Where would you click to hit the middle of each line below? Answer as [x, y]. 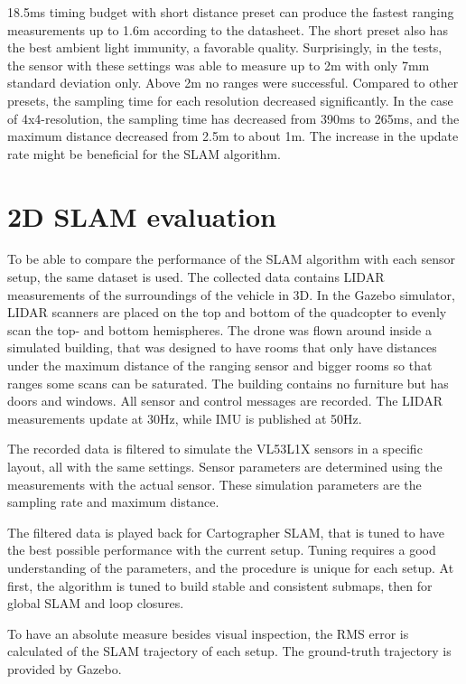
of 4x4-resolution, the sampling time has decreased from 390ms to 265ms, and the [233, 118]
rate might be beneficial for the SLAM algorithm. [144, 153]
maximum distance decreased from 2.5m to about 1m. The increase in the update [233, 136]
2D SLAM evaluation [142, 216]
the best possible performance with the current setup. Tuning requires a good [222, 550]
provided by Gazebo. [65, 668]
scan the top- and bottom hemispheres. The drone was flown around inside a [219, 329]
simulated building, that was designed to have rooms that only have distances [222, 347]
